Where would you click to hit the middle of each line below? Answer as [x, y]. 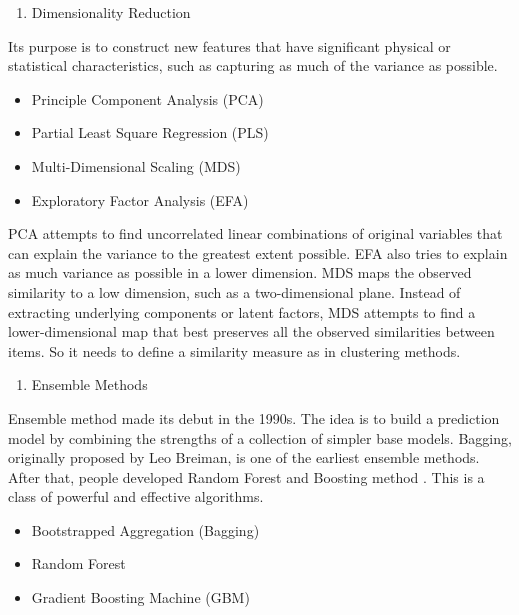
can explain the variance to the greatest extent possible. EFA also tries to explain [258, 252]
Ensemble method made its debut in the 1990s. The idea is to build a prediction [254, 417]
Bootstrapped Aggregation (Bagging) [145, 529]
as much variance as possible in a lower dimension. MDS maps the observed [240, 272]
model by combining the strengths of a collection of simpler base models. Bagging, [260, 437]
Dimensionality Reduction [111, 12]
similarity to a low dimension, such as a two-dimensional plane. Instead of [234, 291]
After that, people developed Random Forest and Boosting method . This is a [246, 476]
